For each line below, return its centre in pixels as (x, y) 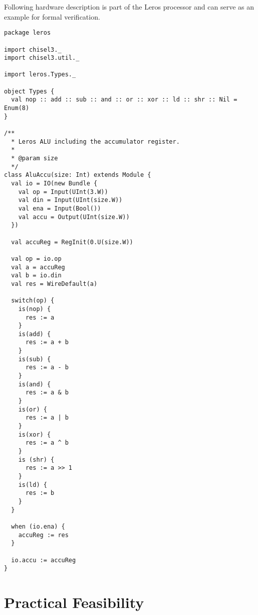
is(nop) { (35, 309)
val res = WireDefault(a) (54, 284)
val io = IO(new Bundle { (54, 183)
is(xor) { (35, 434)
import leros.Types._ (40, 75)
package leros (28, 33)
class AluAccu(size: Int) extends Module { (78, 175)
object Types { (29, 91)
